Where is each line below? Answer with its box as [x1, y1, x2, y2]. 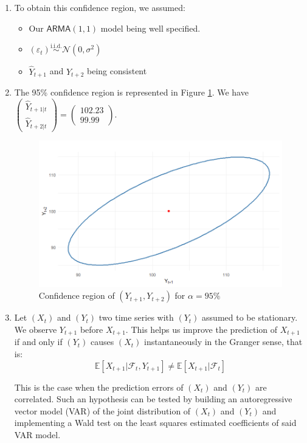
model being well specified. [100, 21, 201, 34]
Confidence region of [38, 289, 115, 302]
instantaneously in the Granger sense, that [144, 335, 303, 348]
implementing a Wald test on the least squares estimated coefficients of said [14, 416, 297, 429]
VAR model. [14, 428, 61, 441]
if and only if [14, 335, 63, 348]
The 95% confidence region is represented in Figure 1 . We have [14, 86, 249, 99]
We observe [14, 323, 57, 335]
